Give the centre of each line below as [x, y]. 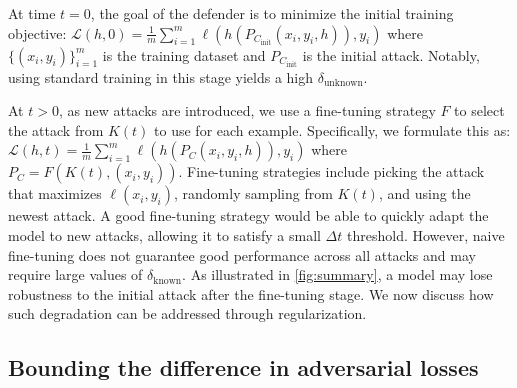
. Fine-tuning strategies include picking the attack [331, 171]
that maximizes [55, 193]
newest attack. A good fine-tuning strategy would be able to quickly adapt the [248, 215]
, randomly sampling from [253, 193]
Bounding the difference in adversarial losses [243, 367]
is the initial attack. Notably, [391, 54]
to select [479, 110]
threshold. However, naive [426, 234]
